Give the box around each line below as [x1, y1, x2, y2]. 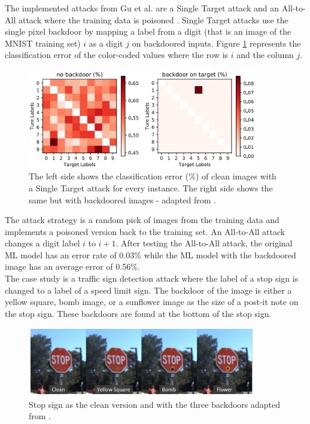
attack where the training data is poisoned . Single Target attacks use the [18, 13, 288, 26]
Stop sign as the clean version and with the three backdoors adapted [29, 398, 281, 410]
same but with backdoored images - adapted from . [29, 193, 216, 206]
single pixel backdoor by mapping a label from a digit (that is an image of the [5, 25, 291, 38]
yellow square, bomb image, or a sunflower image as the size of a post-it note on [5, 295, 299, 308]
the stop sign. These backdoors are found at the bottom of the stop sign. [5, 307, 272, 319]
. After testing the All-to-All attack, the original [116, 237, 293, 249]
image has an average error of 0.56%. [5, 260, 140, 273]
